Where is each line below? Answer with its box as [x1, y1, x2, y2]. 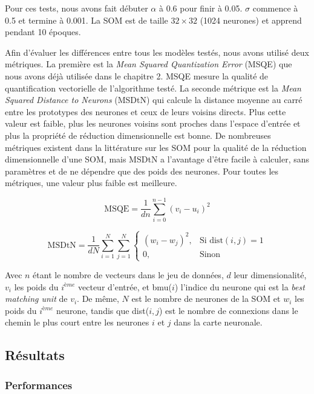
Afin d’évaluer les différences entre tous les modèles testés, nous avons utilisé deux [5, 45, 309, 58]
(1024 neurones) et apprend [200, 13, 302, 26]
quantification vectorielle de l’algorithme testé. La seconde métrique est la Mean [5, 81, 301, 94]
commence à [252, 2, 298, 14]
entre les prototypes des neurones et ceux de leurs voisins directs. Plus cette [5, 105, 286, 118]
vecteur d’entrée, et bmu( [78, 280, 172, 293]
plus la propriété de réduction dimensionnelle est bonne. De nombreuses [5, 129, 271, 141]
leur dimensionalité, [234, 269, 307, 281]
